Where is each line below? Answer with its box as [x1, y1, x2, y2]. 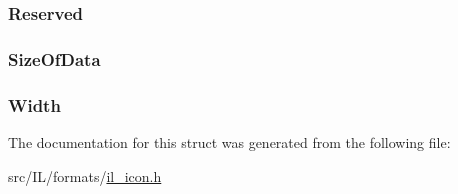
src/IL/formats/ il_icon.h [8, 165, 162, 186]
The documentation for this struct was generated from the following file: [8, 131, 451, 152]
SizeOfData [8, 46, 101, 71]
